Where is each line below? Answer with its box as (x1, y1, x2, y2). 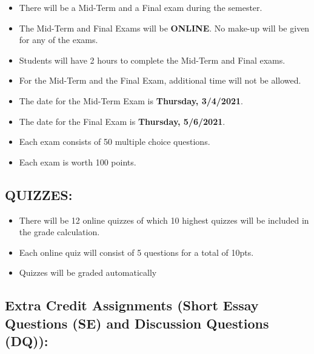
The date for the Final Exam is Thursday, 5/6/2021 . (19, 115, 225, 127)
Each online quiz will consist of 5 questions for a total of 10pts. (19, 245, 254, 258)
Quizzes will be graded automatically (19, 266, 157, 279)
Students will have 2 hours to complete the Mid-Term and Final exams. (19, 53, 286, 66)
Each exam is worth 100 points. (19, 155, 136, 168)
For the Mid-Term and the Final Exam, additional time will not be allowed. (19, 74, 301, 87)
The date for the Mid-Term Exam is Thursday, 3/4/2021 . (19, 94, 243, 107)
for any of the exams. (19, 33, 98, 46)
